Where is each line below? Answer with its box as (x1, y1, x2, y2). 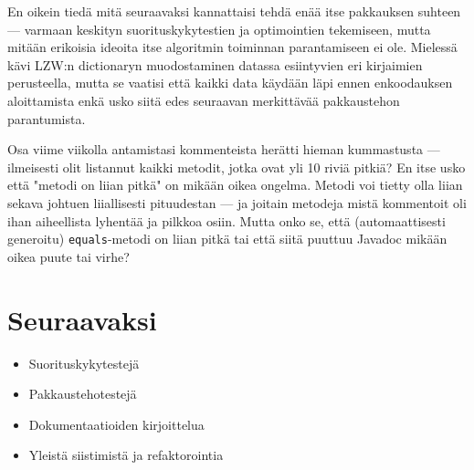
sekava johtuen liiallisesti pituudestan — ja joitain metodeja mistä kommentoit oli (7, 193, 467, 212)
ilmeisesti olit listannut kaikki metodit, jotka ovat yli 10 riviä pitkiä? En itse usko (7, 157, 466, 176)
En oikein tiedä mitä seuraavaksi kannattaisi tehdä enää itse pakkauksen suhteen (7, 2, 461, 20)
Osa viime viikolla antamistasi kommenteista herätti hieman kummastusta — (7, 140, 440, 159)
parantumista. (7, 109, 86, 128)
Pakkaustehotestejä (28, 384, 137, 403)
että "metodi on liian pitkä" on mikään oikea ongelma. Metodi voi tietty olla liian (7, 175, 463, 194)
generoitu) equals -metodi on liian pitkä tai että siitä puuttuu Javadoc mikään (7, 229, 448, 248)
